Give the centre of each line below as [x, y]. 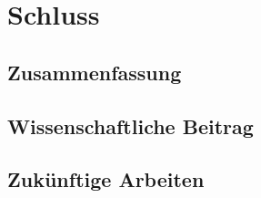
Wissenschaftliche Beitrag [130, 125]
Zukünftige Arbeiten [106, 179]
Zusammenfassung [95, 72]
